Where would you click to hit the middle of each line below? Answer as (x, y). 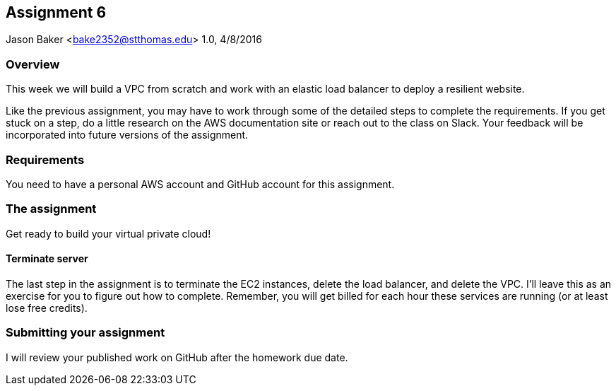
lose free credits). (47, 308)
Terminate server (47, 259)
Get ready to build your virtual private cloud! (108, 233)
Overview (33, 64)
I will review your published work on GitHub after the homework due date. (177, 357)
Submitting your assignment (85, 333)
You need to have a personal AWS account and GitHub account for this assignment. (200, 184)
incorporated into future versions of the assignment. (127, 135)
